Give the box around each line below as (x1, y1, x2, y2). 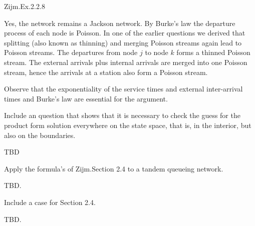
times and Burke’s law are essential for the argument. (4, 93, 168, 103)
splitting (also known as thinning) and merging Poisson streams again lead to (4, 37, 242, 47)
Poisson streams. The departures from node (4, 47, 138, 57)
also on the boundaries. (4, 129, 76, 140)
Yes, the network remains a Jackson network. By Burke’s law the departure (4, 17, 235, 28)
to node (145, 47, 168, 57)
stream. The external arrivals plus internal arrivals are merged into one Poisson (4, 56, 247, 67)
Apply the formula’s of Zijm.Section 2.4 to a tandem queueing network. (4, 163, 223, 173)
